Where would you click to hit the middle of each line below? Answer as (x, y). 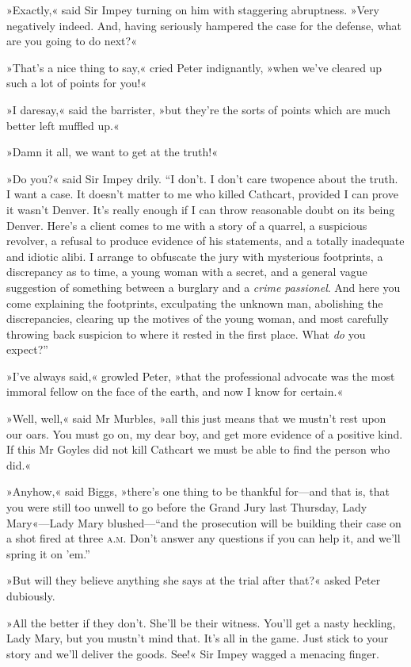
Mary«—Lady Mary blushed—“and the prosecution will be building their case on (204, 522)
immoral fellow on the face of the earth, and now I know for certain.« (175, 391)
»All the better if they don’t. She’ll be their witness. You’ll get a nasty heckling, (201, 622)
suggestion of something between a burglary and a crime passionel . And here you (204, 287)
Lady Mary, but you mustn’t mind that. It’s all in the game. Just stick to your (198, 638)
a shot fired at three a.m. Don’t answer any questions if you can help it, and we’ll (204, 538)
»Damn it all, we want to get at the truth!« (112, 152)
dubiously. (31, 596)
